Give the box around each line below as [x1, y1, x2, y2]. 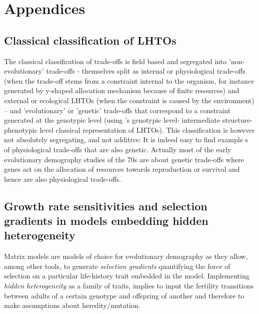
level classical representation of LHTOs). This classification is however [39, 124, 255, 135]
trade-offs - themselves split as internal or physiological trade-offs [46, 66, 245, 76]
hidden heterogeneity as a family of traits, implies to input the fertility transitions [4, 280, 253, 291]
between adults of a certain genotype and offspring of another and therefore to [4, 290, 244, 300]
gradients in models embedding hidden [4, 213, 208, 228]
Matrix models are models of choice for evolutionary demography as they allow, [4, 251, 248, 261]
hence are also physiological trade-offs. [4, 173, 121, 184]
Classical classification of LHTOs [4, 32, 176, 48]
